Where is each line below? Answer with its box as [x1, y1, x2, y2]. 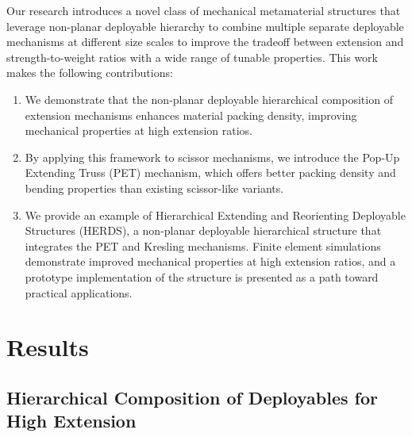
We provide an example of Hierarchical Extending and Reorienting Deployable [25, 206, 406, 223]
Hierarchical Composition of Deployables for [6, 385, 378, 409]
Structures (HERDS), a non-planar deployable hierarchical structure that [25, 222, 382, 239]
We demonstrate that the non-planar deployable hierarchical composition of [25, 90, 393, 107]
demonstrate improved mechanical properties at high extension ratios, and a [25, 253, 396, 270]
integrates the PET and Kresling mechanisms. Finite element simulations [25, 237, 381, 254]
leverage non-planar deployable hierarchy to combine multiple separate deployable [6, 17, 404, 34]
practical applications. [25, 284, 133, 301]
